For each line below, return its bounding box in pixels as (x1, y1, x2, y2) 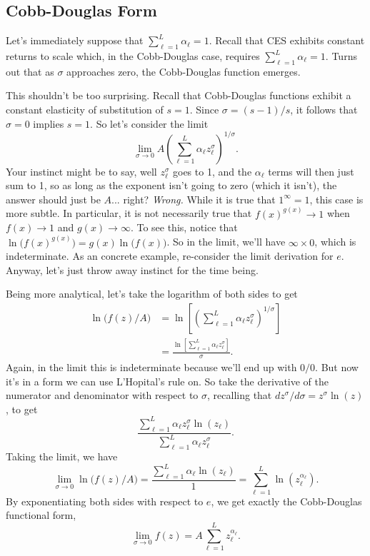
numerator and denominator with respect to (6, 388, 199, 403)
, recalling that (207, 388, 272, 403)
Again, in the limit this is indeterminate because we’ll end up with (6, 360, 297, 375)
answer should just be (6, 191, 101, 206)
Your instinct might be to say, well (6, 163, 157, 178)
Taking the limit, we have (6, 448, 118, 463)
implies (33, 116, 64, 131)
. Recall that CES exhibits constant (209, 33, 365, 48)
